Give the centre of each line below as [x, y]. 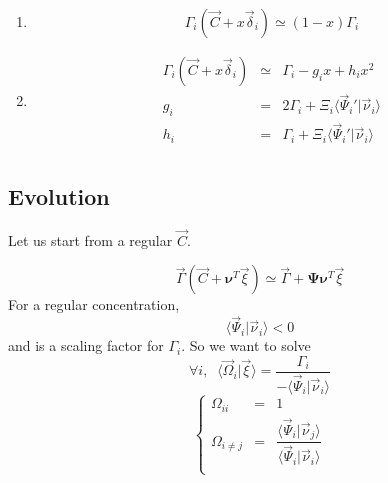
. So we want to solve [246, 345]
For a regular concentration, [94, 304]
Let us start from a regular [90, 239]
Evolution [59, 195]
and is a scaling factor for [86, 345]
